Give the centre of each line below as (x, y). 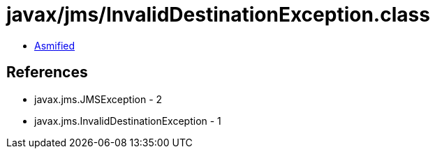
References (47, 72)
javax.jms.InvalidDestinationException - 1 (128, 121)
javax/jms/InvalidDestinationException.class (218, 15)
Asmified (55, 45)
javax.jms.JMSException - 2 (98, 99)
